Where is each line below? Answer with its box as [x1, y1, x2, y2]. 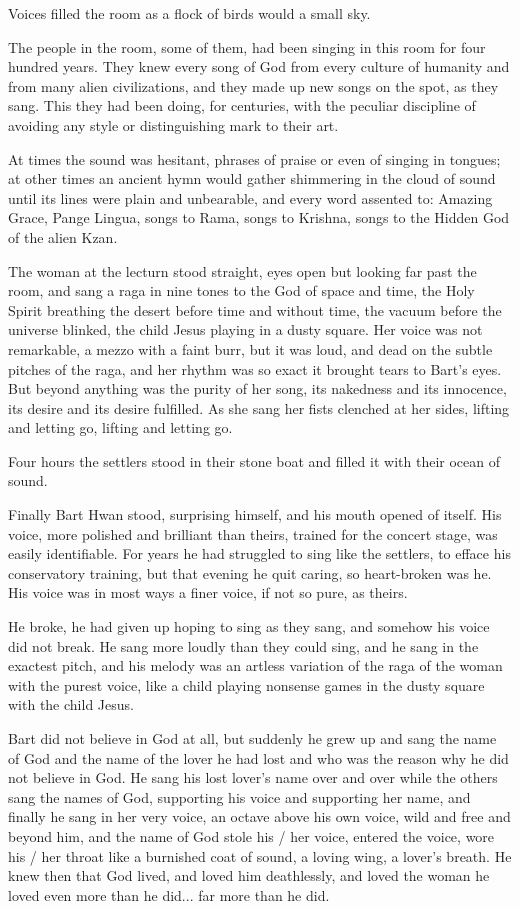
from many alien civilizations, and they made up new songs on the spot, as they [8, 75, 499, 96]
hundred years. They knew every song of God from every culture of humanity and [8, 56, 510, 77]
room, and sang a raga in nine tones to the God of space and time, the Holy [8, 280, 475, 301]
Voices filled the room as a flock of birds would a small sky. [8, 3, 371, 23]
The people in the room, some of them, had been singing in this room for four [8, 36, 486, 57]
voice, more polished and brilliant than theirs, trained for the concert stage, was [8, 523, 498, 544]
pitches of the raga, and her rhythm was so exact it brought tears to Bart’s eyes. [8, 358, 502, 379]
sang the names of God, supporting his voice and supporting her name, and [8, 786, 471, 807]
